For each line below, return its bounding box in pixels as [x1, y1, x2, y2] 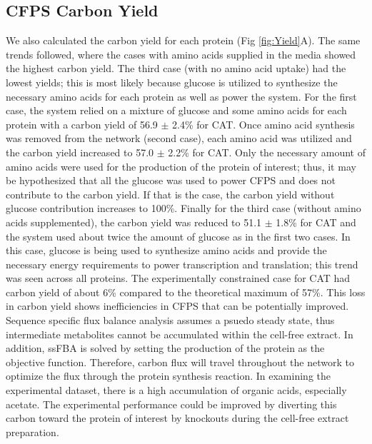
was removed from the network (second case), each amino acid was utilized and [6, 131, 352, 146]
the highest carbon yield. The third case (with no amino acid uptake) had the [6, 61, 346, 76]
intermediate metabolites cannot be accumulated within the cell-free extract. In [6, 326, 353, 341]
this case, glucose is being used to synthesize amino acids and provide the [6, 243, 327, 258]
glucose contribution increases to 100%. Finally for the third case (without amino [6, 201, 361, 216]
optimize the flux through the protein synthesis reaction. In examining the [6, 368, 331, 383]
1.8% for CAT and [276, 214, 356, 229]
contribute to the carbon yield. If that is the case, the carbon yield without [6, 186, 335, 201]
